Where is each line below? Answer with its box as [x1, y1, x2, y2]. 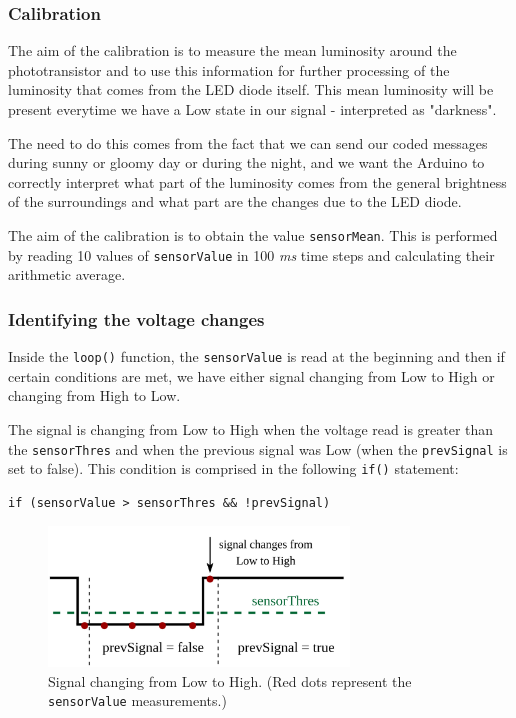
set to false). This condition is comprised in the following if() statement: [8, 458, 459, 479]
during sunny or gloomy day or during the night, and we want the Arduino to [8, 152, 485, 173]
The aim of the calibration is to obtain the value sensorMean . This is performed [8, 224, 498, 245]
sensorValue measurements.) [48, 690, 227, 711]
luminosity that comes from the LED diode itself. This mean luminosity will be [8, 79, 494, 100]
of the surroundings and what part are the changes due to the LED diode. [8, 191, 462, 212]
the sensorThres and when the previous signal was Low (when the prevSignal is [8, 438, 508, 459]
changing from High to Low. [8, 385, 181, 406]
